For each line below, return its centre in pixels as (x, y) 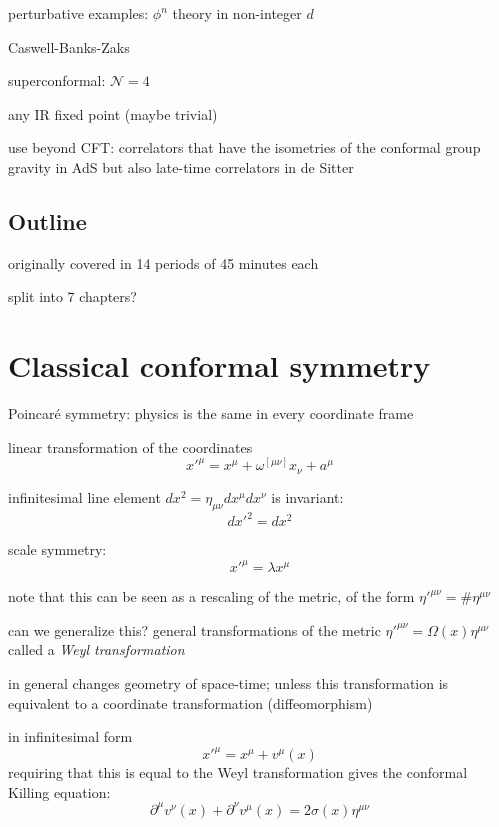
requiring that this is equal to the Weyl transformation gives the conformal (238, 772)
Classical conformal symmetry (219, 365)
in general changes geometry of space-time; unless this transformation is (228, 682)
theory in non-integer (237, 13)
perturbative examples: (78, 13)
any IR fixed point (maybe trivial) (113, 113)
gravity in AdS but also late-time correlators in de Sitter (181, 166)
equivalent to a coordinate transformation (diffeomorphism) (190, 702)
